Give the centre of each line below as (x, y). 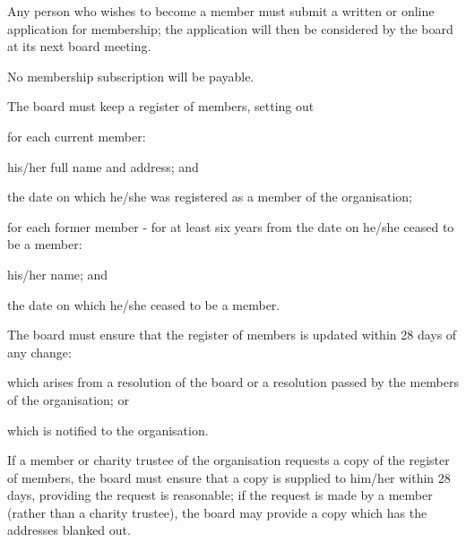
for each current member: (77, 136)
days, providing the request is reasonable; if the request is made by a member (220, 495)
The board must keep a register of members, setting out (161, 106)
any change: (39, 352)
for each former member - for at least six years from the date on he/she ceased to (231, 226)
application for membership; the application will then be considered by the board (230, 28)
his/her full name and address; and (103, 166)
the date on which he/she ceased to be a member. (144, 304)
